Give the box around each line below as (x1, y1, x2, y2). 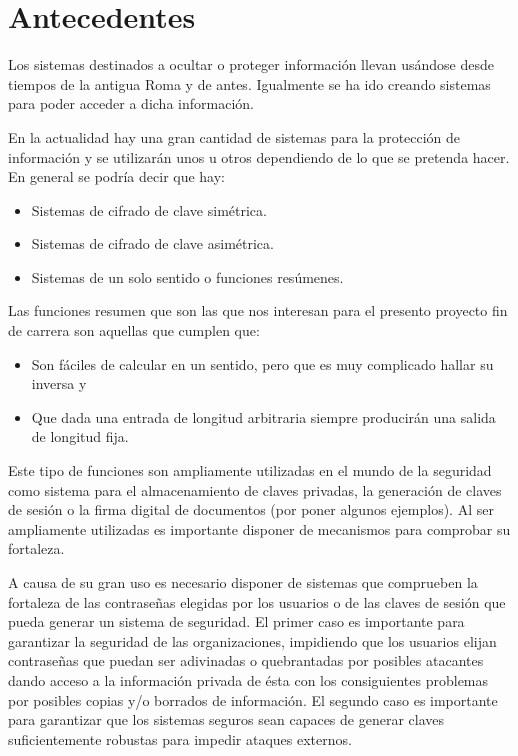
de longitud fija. (31, 426, 129, 447)
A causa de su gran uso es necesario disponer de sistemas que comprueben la (8, 572, 478, 592)
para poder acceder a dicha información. (8, 93, 254, 114)
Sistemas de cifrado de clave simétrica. (31, 199, 267, 220)
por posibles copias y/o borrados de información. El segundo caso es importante (8, 689, 498, 710)
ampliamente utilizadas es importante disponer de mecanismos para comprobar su (8, 518, 511, 539)
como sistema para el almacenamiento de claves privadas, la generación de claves (8, 479, 502, 500)
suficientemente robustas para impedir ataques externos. (8, 728, 352, 749)
